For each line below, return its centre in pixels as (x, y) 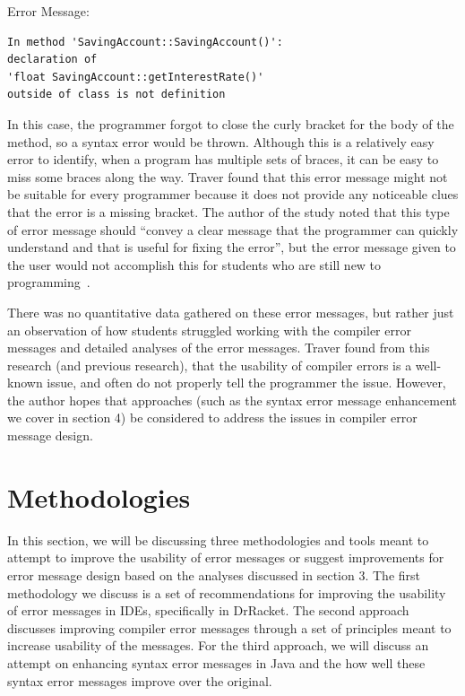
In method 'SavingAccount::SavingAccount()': (145, 42)
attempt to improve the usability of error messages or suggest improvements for (226, 557)
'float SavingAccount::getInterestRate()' (136, 77)
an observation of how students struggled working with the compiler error (209, 330)
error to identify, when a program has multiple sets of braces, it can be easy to (223, 159)
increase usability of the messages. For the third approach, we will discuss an (218, 645)
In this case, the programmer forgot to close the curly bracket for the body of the (231, 123)
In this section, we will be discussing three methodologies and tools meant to (218, 539)
